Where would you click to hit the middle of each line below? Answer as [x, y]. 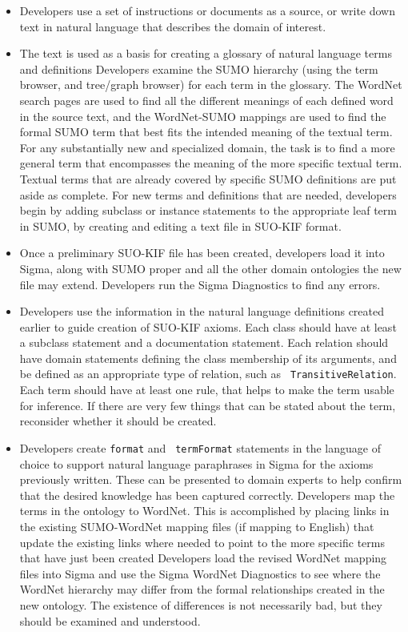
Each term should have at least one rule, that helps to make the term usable [207, 390]
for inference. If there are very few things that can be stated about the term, [208, 405]
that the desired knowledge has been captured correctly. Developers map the [207, 495]
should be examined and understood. [110, 620]
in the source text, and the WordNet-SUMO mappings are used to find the [203, 116]
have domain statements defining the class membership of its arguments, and [208, 358]
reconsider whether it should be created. [118, 421]
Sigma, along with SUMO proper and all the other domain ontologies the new [210, 268]
